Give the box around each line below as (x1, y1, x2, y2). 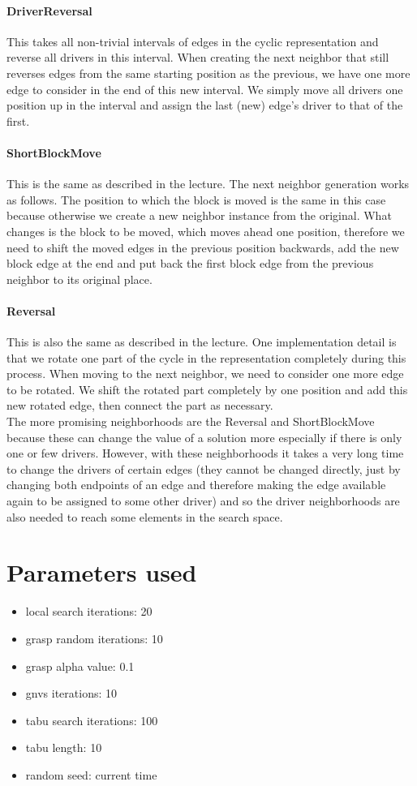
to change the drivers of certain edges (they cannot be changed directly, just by (6, 460, 401, 477)
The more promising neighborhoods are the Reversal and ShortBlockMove (6, 413, 375, 430)
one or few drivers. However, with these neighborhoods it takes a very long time (6, 445, 404, 462)
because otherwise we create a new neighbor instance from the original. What (6, 207, 392, 224)
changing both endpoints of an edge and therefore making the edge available (6, 476, 386, 493)
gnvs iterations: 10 (25, 685, 117, 702)
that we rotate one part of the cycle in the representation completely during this (6, 349, 406, 366)
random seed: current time (25, 766, 157, 783)
